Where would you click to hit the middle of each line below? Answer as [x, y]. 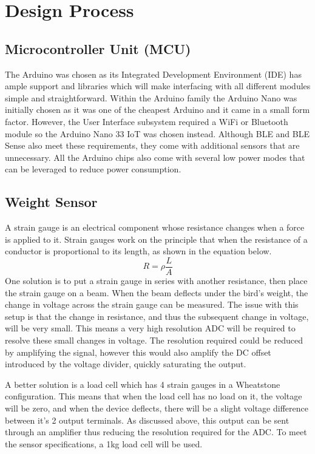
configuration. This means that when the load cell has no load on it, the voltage [154, 396]
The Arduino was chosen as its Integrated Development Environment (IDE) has [153, 74]
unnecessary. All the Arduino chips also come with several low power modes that [155, 157]
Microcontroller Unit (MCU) [98, 48]
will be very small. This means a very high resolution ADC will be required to [150, 328]
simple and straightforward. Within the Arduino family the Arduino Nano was [151, 97]
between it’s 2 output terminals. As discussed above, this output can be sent [147, 420]
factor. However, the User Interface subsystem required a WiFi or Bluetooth [147, 121]
